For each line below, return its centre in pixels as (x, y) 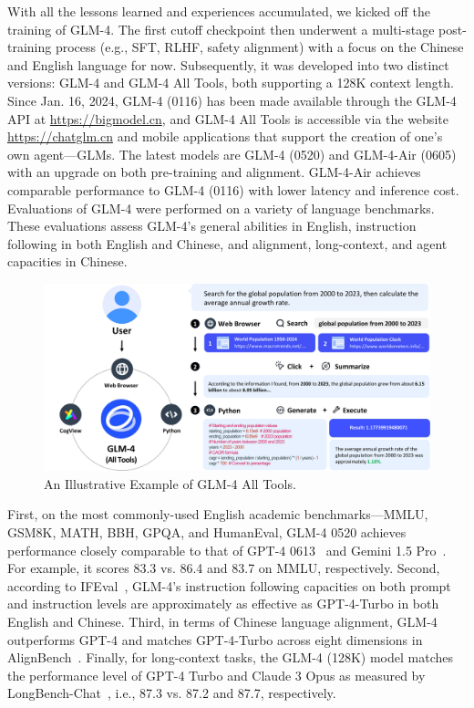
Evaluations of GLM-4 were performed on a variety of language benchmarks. (221, 208)
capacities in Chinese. (67, 261)
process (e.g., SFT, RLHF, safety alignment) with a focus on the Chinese (259, 47)
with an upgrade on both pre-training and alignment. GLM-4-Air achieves (214, 172)
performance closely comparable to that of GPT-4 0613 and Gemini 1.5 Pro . (227, 550)
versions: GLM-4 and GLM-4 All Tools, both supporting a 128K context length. (231, 83)
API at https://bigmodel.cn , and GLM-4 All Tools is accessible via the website (228, 118)
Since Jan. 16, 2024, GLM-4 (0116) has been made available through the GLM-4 (232, 100)
